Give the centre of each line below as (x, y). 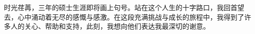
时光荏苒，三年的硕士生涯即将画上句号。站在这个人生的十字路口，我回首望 (124, 7)
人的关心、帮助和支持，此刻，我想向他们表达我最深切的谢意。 (110, 26)
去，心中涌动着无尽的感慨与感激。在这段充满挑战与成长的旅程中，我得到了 (124, 17)
